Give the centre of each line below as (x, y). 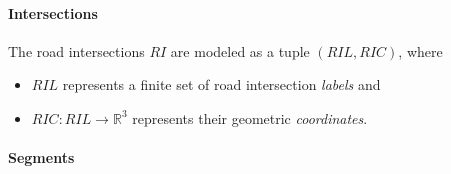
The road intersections (76, 50)
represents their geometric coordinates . (250, 117)
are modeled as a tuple (240, 50)
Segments (41, 157)
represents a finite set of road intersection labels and (221, 84)
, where (420, 50)
